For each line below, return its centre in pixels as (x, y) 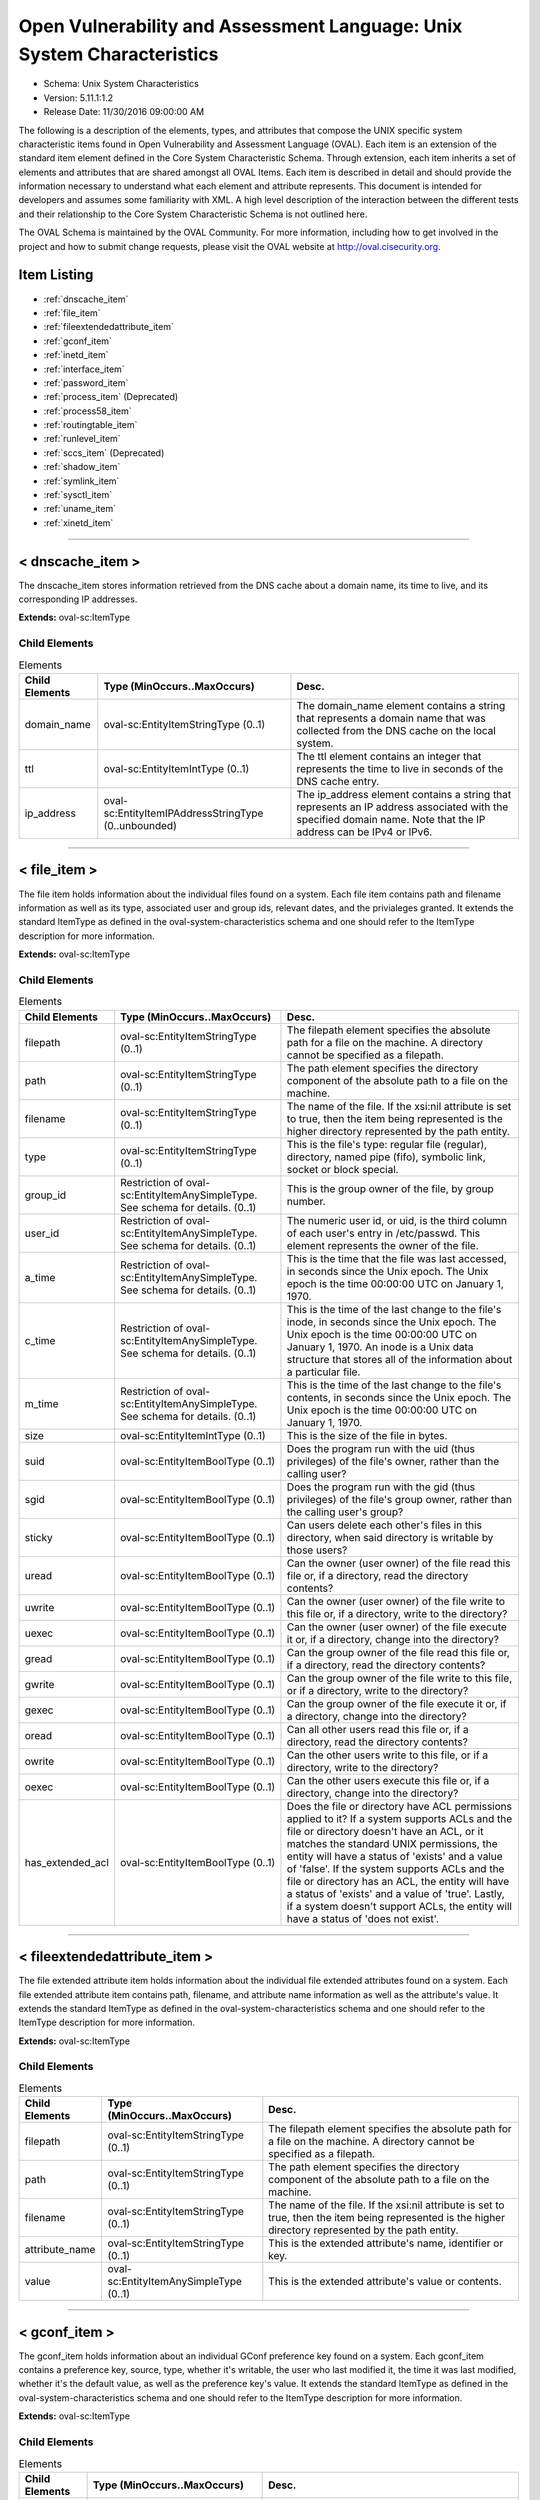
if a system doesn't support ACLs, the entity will (399, 1906)
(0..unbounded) (140, 825)
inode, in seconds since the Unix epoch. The (391, 1322)
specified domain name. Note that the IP (391, 819)
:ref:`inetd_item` (76, 355)
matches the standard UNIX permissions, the (392, 1843)
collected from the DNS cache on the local (396, 730)
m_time (41, 1403)
